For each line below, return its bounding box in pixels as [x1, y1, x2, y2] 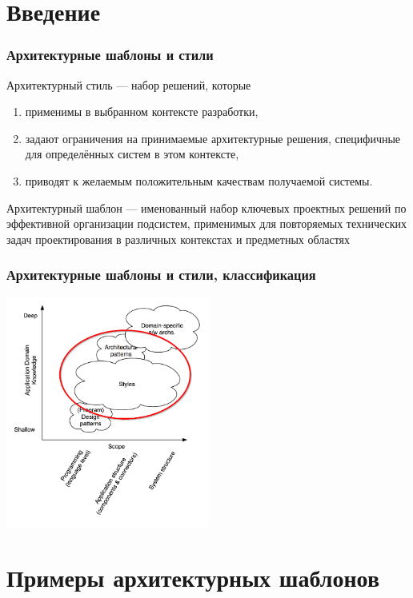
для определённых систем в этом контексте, [25, 146, 239, 162]
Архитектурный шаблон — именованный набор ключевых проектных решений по [6, 199, 407, 216]
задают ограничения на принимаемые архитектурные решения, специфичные [25, 130, 401, 146]
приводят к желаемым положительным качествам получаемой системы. [25, 172, 373, 189]
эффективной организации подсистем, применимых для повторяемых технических [6, 215, 407, 232]
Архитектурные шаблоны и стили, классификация [6, 265, 316, 285]
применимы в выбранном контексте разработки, [25, 103, 259, 120]
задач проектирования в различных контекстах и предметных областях [6, 230, 351, 247]
